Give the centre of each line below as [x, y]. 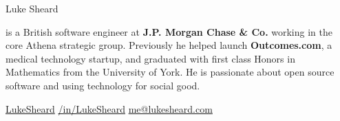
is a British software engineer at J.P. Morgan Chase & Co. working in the [169, 31]
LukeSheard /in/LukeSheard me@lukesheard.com [109, 108]
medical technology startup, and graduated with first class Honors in [150, 58]
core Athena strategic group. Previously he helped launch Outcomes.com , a [169, 45]
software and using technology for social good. [103, 85]
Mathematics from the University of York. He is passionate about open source [170, 72]
